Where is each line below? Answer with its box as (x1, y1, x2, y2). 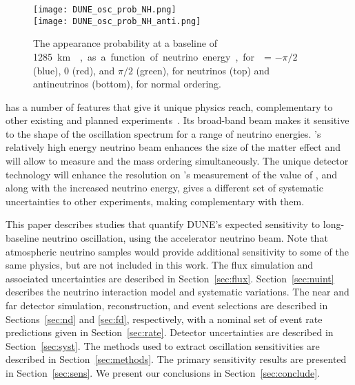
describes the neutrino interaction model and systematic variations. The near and (6, 284, 349, 299)
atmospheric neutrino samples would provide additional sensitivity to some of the (6, 244, 349, 258)
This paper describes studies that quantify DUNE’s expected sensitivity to (6, 217, 321, 231)
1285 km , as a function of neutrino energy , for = (33, 49, 272, 63)
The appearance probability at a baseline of (33, 36, 217, 50)
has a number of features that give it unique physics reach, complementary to (6, 99, 333, 114)
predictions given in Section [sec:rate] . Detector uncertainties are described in (6, 325, 334, 340)
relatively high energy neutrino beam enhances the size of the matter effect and (6, 140, 341, 154)
